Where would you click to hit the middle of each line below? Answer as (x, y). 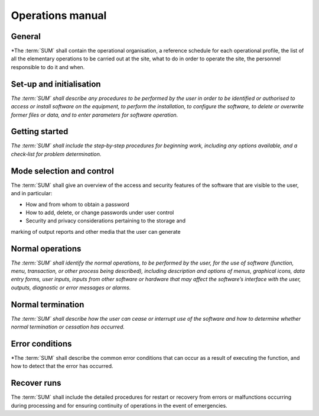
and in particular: (32, 194)
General (26, 36)
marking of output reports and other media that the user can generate (96, 231)
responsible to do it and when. (48, 67)
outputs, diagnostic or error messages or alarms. (71, 288)
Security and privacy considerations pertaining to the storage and (106, 221)
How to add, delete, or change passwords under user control (100, 212)
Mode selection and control (63, 171)
